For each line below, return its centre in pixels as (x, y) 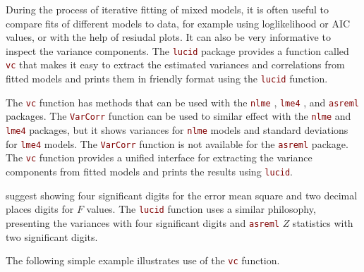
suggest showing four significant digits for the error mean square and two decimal (182, 195)
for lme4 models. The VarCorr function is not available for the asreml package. (177, 143)
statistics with (323, 222)
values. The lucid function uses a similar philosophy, (201, 209)
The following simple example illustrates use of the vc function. (143, 260)
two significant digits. (52, 236)
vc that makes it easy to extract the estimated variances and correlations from (175, 64)
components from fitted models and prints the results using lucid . (150, 172)
